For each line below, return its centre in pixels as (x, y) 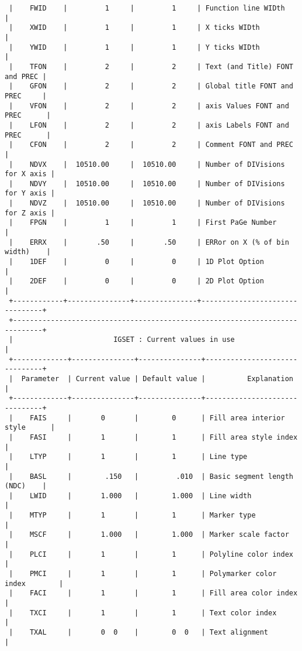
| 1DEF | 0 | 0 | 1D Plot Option (136, 262)
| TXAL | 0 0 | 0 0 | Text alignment (139, 632)
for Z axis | (30, 213)
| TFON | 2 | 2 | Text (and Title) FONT (151, 66)
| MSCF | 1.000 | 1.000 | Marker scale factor (149, 535)
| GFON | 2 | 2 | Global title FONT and (151, 86)
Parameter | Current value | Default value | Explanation (157, 378)
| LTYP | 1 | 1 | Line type (128, 457)
